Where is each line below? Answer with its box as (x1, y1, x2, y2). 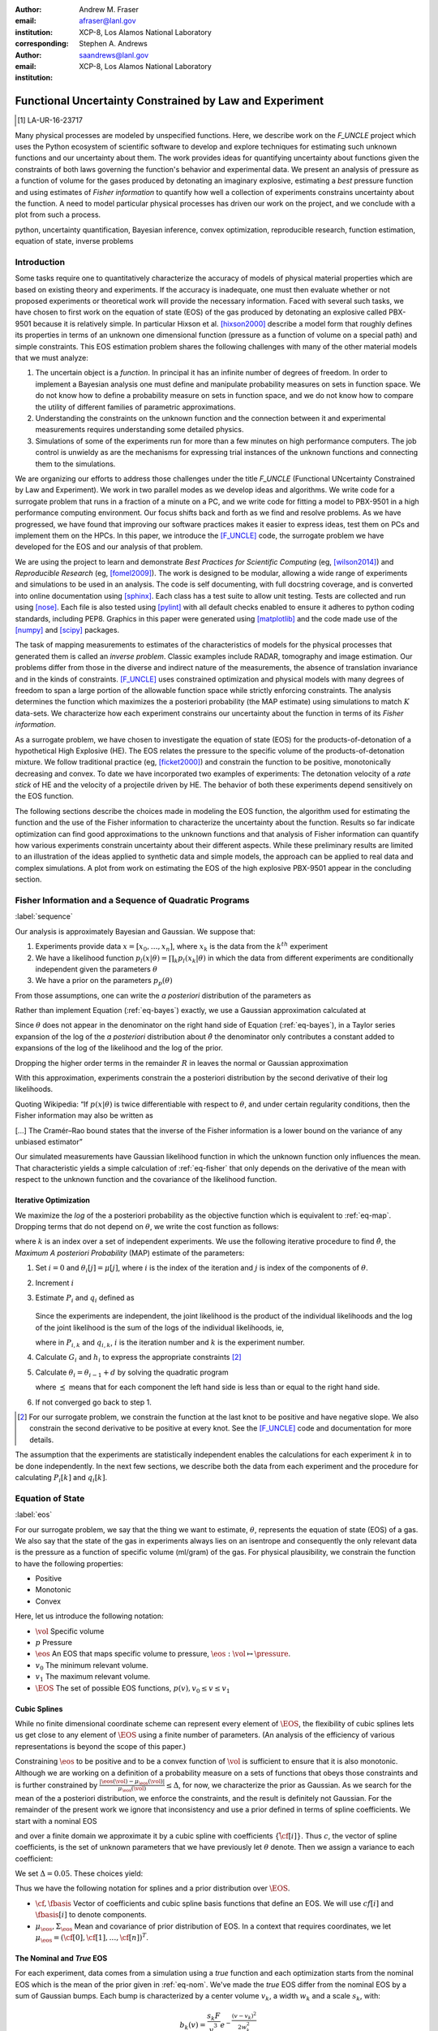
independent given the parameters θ (35, 964, 158, 974)
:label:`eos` (15, 1509, 53, 1519)
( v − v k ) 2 (231, 2011, 257, 2021)
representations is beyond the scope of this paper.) (15, 1741, 187, 1751)
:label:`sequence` (15, 912, 73, 921)
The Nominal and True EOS (15, 1954, 108, 1964)
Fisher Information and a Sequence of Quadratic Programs (15, 894, 250, 906)
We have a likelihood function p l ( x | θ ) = (35, 953, 168, 964)
